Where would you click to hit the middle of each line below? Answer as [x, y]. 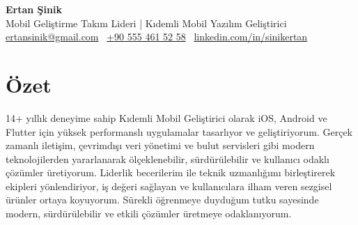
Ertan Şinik [34, 9]
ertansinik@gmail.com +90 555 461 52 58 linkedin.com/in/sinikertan [157, 37]
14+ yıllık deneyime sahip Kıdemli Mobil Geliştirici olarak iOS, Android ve [166, 117]
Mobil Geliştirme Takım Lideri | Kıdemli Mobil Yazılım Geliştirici [146, 23]
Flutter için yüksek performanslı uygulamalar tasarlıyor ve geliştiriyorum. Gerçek [179, 131]
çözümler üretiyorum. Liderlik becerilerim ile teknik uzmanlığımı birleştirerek [171, 172]
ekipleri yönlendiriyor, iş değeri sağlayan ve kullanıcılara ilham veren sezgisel [169, 186]
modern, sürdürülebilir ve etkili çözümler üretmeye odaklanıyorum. [149, 214]
